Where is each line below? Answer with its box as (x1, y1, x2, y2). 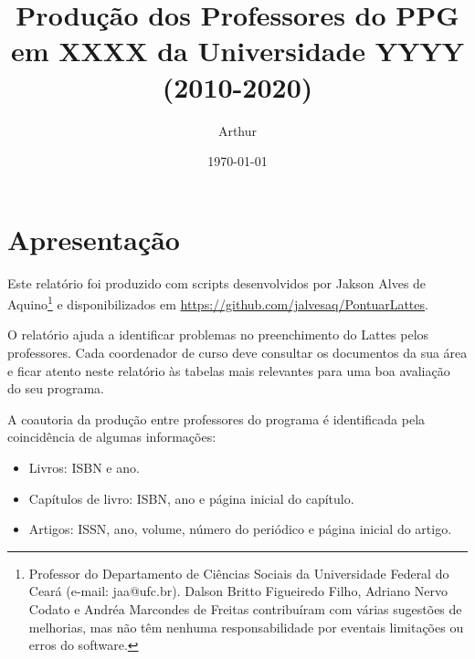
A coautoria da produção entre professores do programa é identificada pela (7, 409, 426, 428)
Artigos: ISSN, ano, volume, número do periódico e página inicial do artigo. (28, 519, 452, 539)
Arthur (217, 120, 258, 140)
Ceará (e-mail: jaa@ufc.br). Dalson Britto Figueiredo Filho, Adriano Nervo (28, 581, 448, 601)
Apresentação (7, 220, 180, 257)
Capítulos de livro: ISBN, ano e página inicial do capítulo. (28, 488, 354, 507)
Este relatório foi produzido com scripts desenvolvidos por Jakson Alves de (7, 273, 427, 292)
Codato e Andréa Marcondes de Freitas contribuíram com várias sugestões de (28, 600, 462, 618)
